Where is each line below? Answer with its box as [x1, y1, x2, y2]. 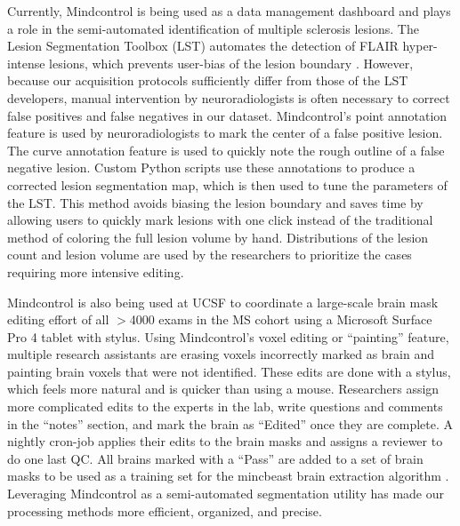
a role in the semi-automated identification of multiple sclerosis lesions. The [7, 19, 419, 37]
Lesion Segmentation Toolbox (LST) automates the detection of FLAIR [7, 36, 399, 55]
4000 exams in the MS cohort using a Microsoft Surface [129, 310, 432, 329]
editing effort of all [7, 310, 109, 329]
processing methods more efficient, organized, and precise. [7, 501, 322, 520]
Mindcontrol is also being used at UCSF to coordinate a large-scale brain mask [7, 292, 439, 311]
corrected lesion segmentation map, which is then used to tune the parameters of [7, 175, 448, 194]
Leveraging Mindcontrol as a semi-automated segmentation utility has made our [7, 484, 444, 503]
